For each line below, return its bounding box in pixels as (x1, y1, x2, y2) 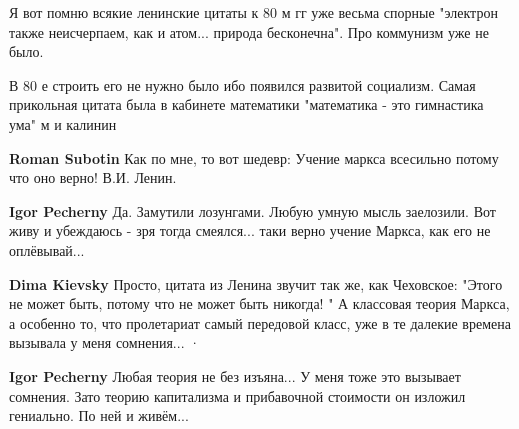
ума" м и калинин (9, 113, 117, 134)
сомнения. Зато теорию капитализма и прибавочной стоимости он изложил (9, 385, 466, 406)
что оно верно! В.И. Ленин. (9, 167, 177, 188)
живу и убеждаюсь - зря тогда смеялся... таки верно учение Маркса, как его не (9, 220, 491, 241)
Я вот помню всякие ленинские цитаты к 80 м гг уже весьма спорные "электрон (9, 2, 498, 22)
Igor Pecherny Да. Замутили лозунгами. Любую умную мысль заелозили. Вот (9, 200, 496, 221)
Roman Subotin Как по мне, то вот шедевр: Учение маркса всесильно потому (9, 147, 499, 168)
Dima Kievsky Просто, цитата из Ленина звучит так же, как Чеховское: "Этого (9, 273, 503, 294)
